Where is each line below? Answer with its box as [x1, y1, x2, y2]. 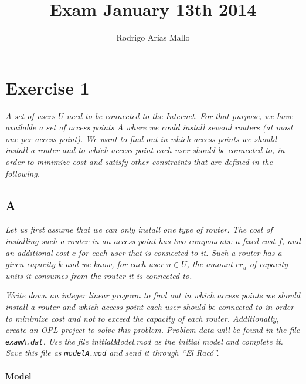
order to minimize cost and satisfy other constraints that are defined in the [5, 156, 273, 168]
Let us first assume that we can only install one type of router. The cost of [5, 223, 273, 235]
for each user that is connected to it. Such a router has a [78, 246, 282, 258]
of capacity [249, 258, 288, 270]
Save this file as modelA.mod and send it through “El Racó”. [5, 346, 219, 359]
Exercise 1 [5, 75, 90, 99]
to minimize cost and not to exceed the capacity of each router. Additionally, [5, 312, 279, 324]
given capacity [5, 258, 56, 270]
